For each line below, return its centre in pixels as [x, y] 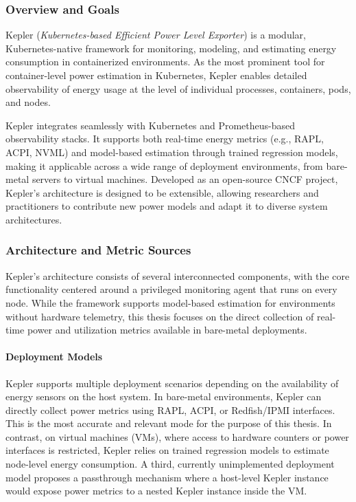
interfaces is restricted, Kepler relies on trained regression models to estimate [167, 450]
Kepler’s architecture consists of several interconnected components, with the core [178, 275]
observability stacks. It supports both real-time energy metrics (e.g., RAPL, [165, 139]
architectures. [34, 219]
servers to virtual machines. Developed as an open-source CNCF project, [185, 179]
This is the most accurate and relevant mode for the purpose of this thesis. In [169, 423]
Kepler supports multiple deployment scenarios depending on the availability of [172, 383]
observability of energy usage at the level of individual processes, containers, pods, [178, 88]
